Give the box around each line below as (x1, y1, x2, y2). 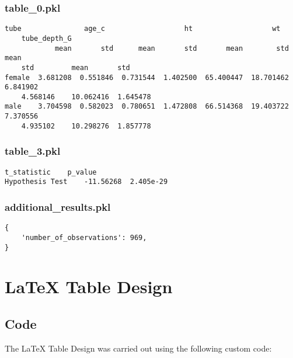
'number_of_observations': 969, (21, 233, 147, 242)
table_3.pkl (5, 144, 61, 158)
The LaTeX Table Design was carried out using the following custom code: (5, 342, 272, 354)
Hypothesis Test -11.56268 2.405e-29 (5, 178, 168, 186)
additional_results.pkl (5, 199, 111, 214)
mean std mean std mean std (54, 44, 289, 53)
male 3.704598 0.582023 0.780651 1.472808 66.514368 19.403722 (5, 102, 289, 111)
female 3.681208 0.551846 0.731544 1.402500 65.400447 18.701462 (5, 73, 289, 82)
